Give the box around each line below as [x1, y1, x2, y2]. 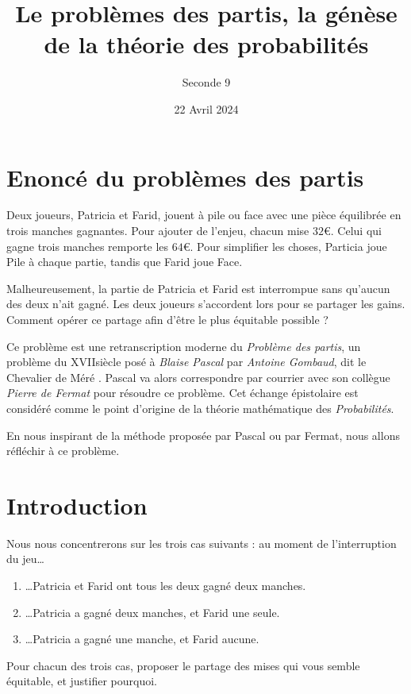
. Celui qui [330, 222, 382, 239]
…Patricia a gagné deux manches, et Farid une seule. [25, 603, 280, 620]
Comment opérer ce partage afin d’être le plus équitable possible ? [6, 311, 328, 327]
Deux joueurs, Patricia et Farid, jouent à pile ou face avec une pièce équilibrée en [6, 206, 401, 223]
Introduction [6, 488, 148, 521]
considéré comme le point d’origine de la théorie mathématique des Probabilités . [6, 399, 394, 416]
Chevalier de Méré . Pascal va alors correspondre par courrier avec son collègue [6, 368, 390, 385]
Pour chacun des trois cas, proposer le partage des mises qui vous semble [6, 657, 360, 673]
